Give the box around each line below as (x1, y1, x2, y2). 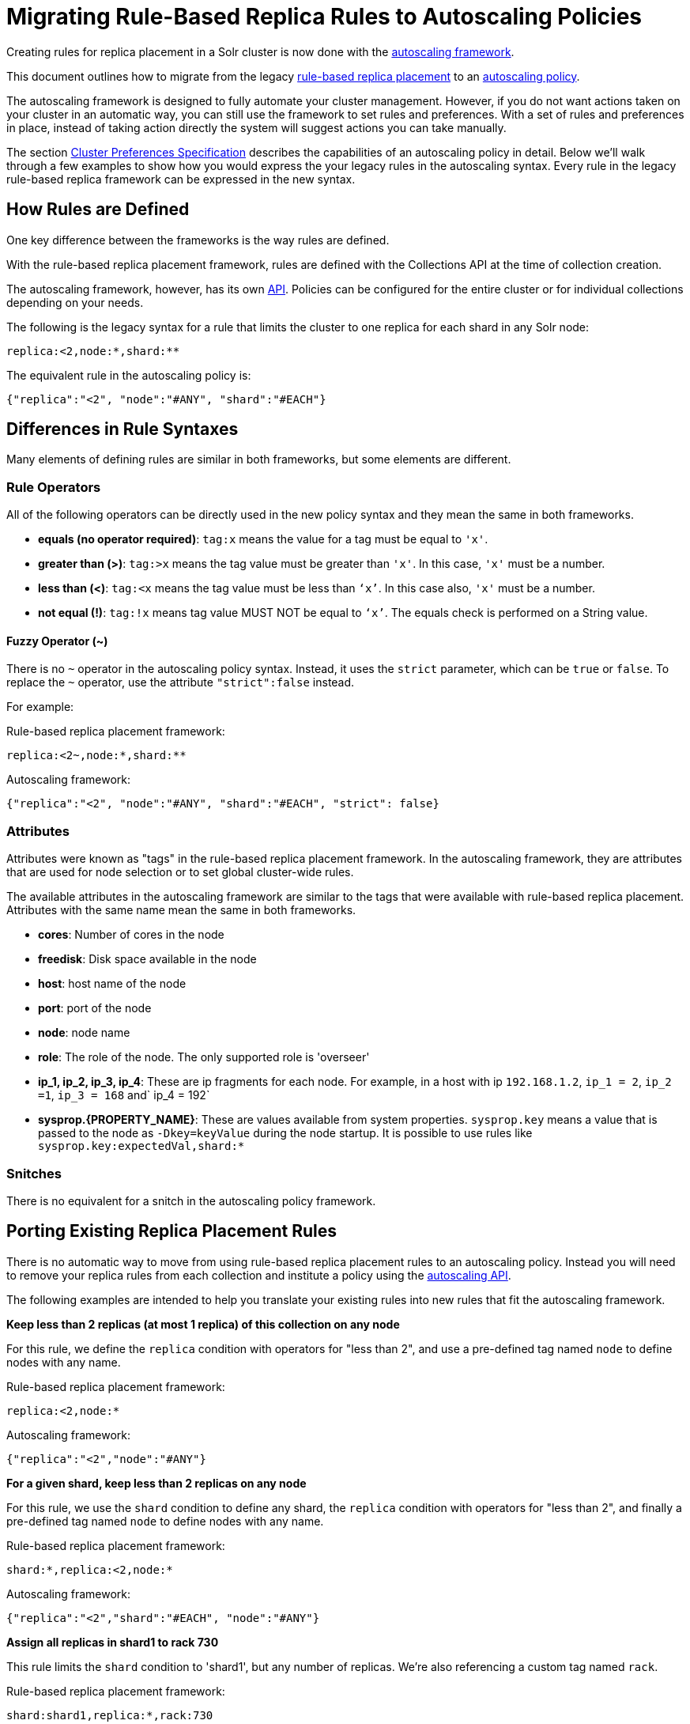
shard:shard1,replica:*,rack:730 (6, 1708, 213, 1722)
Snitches (6, 1165, 62, 1181)
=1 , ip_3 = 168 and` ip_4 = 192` (38, 1088, 210, 1102)
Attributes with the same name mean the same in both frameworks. (6, 903, 356, 917)
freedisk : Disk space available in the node (38, 952, 257, 966)
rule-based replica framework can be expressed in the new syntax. (6, 172, 356, 186)
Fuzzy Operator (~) (6, 633, 108, 648)
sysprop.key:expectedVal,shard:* (38, 1140, 245, 1153)
